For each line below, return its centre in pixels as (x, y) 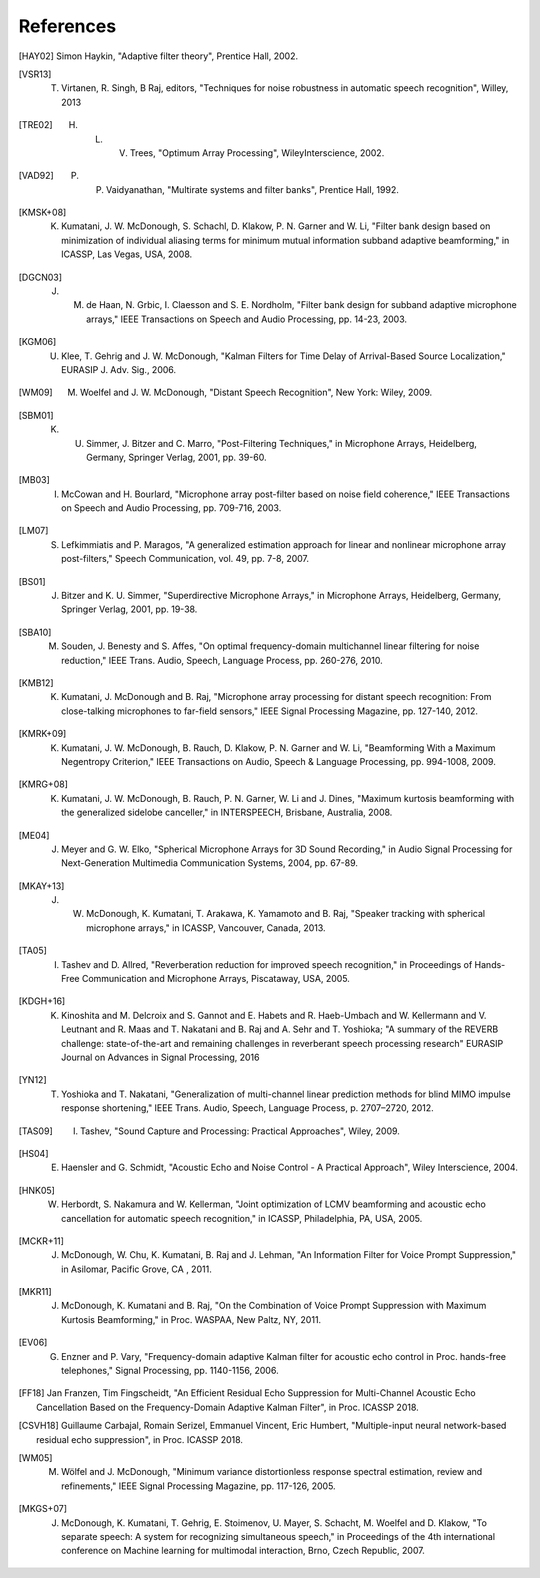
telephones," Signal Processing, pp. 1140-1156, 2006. (170, 1371)
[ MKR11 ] (35, 1292)
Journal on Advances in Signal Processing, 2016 (160, 1057)
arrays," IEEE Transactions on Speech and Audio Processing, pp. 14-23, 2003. (247, 319)
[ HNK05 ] (36, 1190)
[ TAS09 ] (36, 1131)
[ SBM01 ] (36, 415)
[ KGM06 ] (37, 342)
